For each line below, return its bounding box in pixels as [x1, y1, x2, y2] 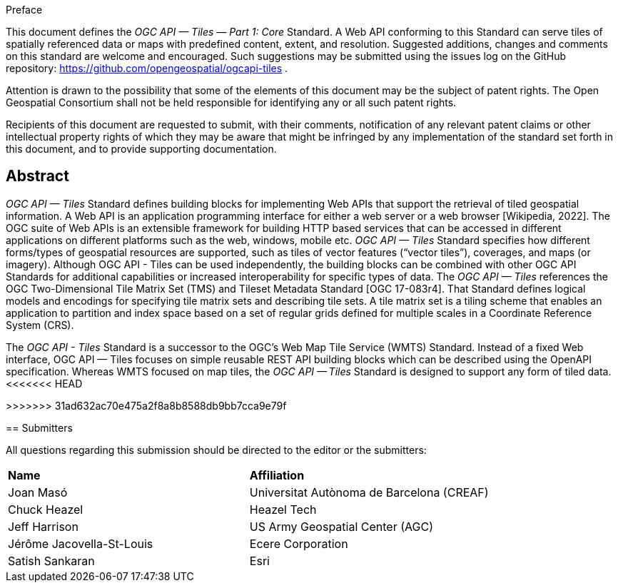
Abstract [6, 167, 69, 186]
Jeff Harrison [8, 519, 78, 534]
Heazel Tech [249, 502, 317, 517]
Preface [6, 4, 43, 16]
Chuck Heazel [8, 502, 83, 517]
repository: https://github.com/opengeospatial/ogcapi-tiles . [6, 62, 288, 74]
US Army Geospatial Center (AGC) [249, 519, 433, 534]
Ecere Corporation [249, 536, 348, 551]
